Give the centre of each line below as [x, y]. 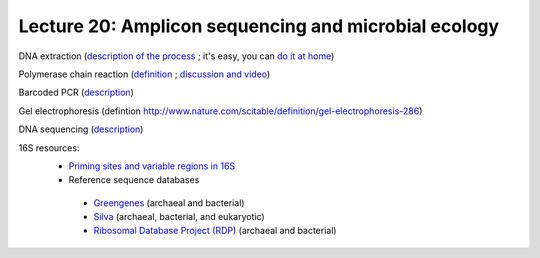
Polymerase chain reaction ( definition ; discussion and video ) [144, 74]
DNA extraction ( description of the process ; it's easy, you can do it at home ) [176, 56]
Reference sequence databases [134, 180]
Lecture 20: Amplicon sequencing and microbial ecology [259, 26]
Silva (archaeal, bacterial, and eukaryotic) [179, 217]
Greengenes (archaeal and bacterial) [169, 202]
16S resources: [49, 147]
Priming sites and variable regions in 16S [152, 166]
